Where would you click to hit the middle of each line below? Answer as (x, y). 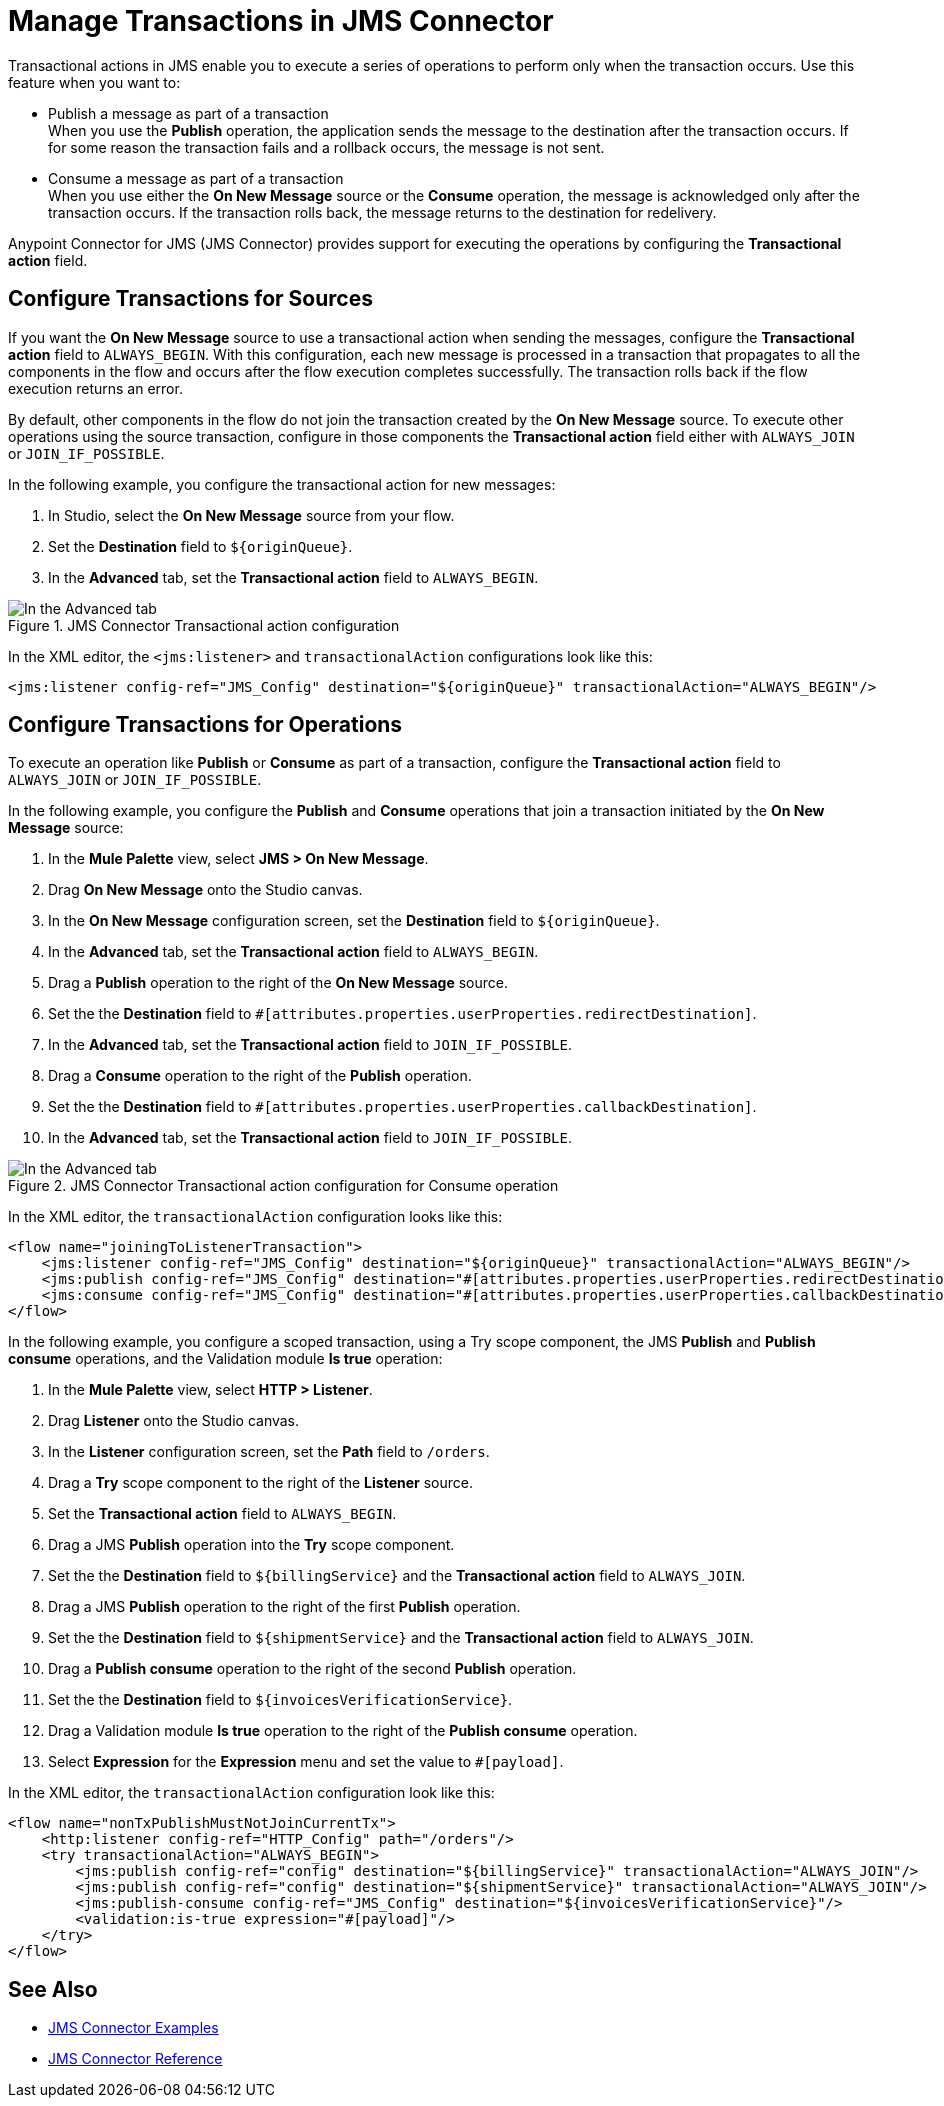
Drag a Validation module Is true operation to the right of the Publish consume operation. (343, 1731)
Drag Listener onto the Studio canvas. (174, 1421)
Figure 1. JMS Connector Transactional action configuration (204, 625)
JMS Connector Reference (135, 2059)
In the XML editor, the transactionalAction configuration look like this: (251, 1793)
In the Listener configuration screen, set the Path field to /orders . (269, 1452)
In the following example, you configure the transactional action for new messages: (282, 484)
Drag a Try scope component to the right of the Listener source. (260, 1483)
